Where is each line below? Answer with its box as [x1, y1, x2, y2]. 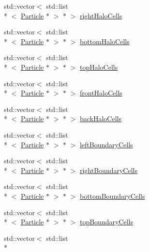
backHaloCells [79, 113, 121, 124]
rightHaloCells [79, 10, 122, 20]
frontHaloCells [79, 88, 122, 98]
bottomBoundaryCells [79, 190, 145, 201]
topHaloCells [79, 62, 118, 72]
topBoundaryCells [79, 217, 133, 227]
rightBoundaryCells [79, 165, 137, 175]
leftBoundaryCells [79, 139, 133, 149]
